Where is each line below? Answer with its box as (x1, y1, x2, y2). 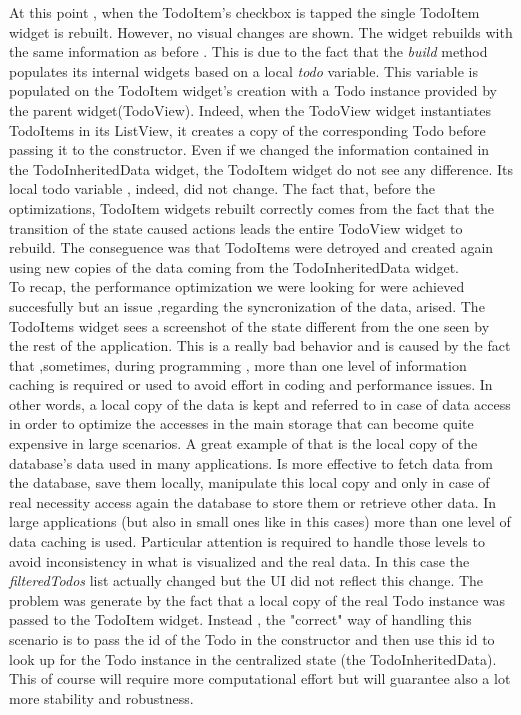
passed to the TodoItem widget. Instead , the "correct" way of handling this (9, 609, 472, 630)
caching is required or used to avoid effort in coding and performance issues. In (9, 374, 493, 395)
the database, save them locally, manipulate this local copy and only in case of (9, 472, 490, 493)
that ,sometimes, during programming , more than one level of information (9, 354, 467, 375)
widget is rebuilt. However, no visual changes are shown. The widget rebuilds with (9, 21, 513, 42)
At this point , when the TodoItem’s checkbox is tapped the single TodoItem (9, 2, 480, 22)
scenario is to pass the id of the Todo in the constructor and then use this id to (9, 629, 495, 649)
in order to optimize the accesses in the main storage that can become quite (9, 413, 474, 434)
